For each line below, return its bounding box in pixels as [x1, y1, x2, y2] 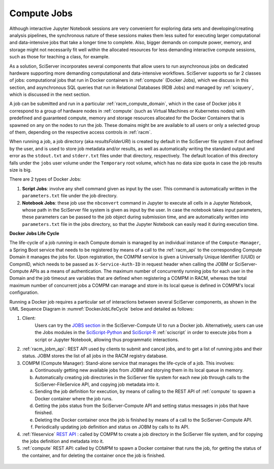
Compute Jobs [9, 8, 73, 19]
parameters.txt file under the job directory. [22, 193, 118, 199]
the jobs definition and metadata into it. [22, 438, 104, 444]
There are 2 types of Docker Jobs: [9, 176, 82, 182]
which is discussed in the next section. [9, 91, 91, 97]
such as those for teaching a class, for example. [9, 54, 110, 60]
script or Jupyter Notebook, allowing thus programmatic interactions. [35, 337, 180, 343]
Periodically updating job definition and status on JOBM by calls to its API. [35, 424, 190, 430]
